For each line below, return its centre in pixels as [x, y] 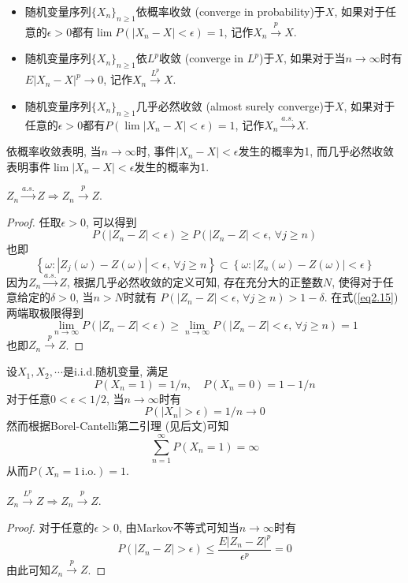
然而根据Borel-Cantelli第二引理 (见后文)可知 [118, 426]
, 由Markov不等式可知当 [179, 527]
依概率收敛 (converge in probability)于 [230, 11]
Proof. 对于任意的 [50, 527]
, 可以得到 [111, 221]
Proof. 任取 [34, 221]
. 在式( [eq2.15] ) [361, 297]
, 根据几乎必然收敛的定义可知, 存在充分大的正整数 [195, 281]
